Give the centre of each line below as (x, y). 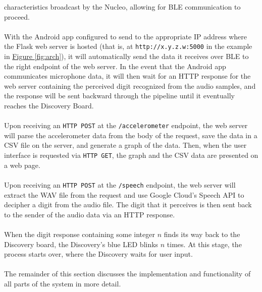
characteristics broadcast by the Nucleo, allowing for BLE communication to (122, 7)
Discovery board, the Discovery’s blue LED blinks (81, 244)
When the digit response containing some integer (80, 234)
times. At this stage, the (204, 244)
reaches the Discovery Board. (49, 105)
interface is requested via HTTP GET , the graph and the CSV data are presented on (131, 155)
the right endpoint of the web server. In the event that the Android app (115, 66)
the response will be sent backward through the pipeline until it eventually (119, 96)
